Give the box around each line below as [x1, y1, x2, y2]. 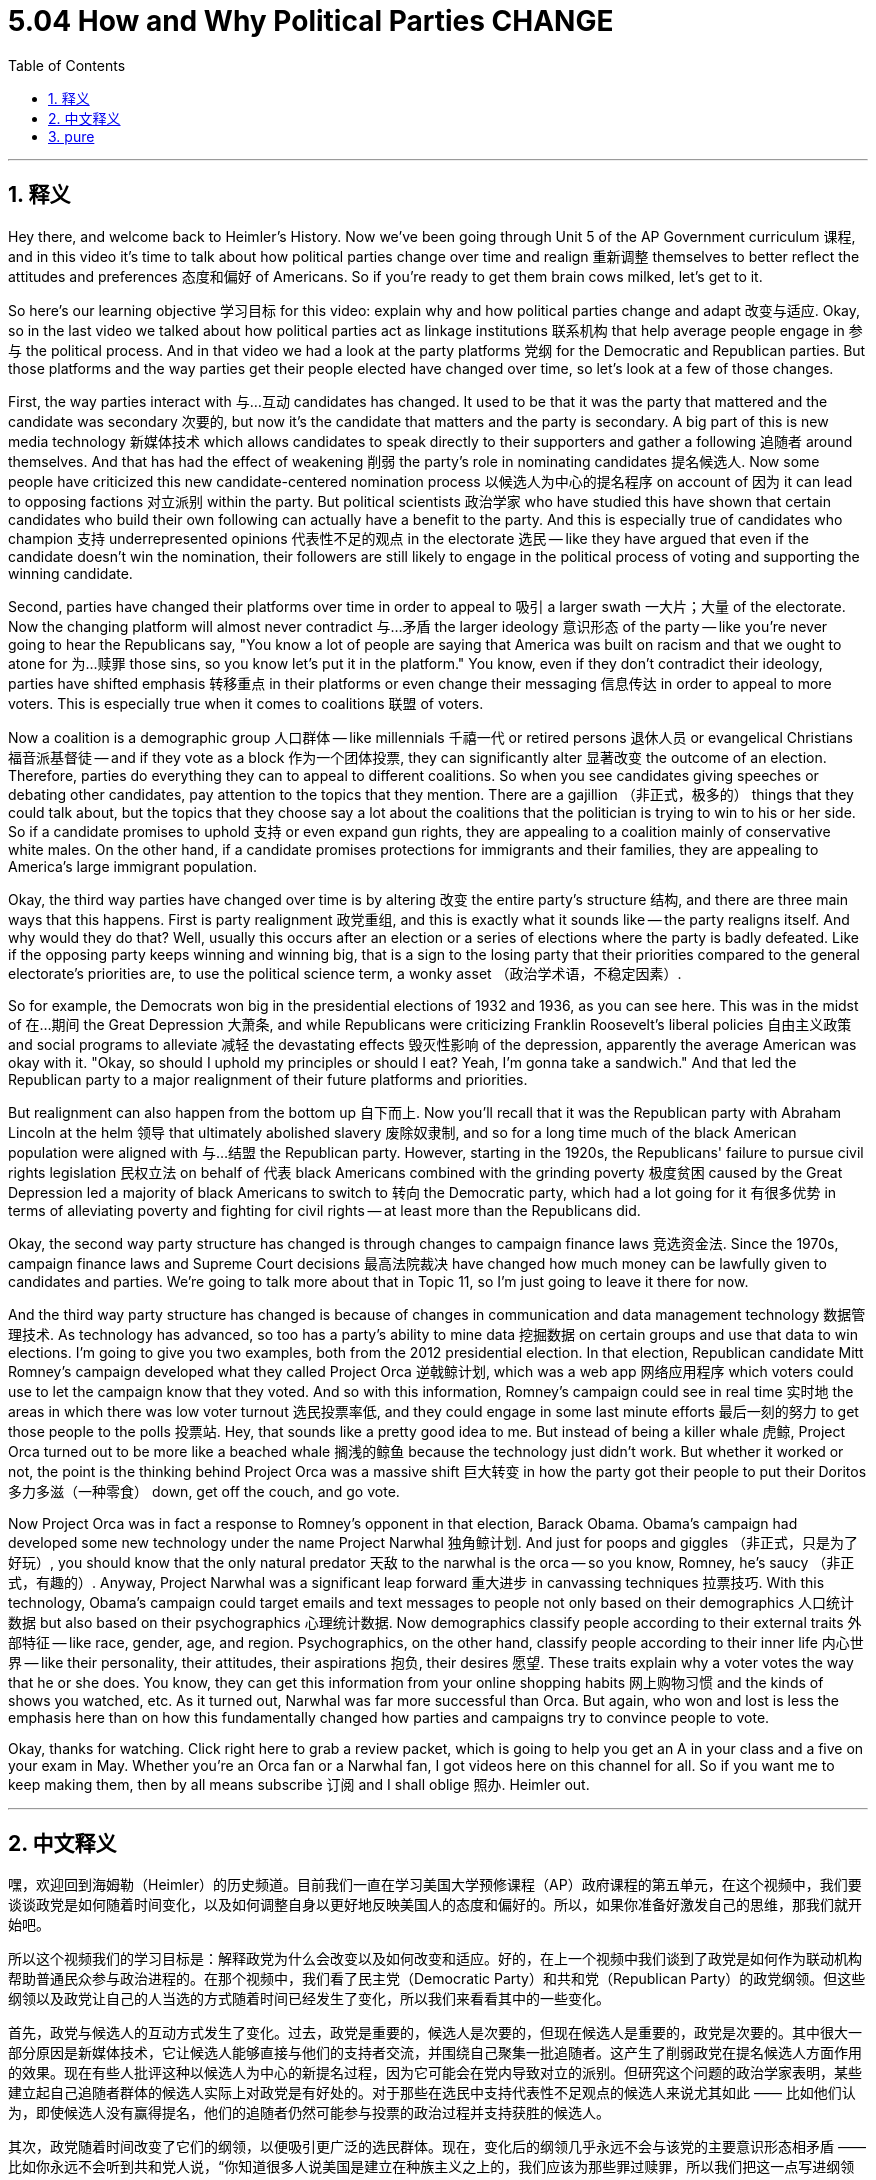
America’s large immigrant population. [8, 857, 258, 875]
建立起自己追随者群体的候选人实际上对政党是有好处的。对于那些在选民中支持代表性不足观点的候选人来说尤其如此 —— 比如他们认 [8, 2084, 856, 2102]
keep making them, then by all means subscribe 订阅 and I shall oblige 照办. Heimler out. [8, 1775, 590, 1793]
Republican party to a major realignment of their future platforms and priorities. [8, 1070, 528, 1088]
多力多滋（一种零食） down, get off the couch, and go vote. [8, 1482, 400, 1500]
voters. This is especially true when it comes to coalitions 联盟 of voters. [8, 694, 484, 712]
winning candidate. [8, 564, 133, 582]
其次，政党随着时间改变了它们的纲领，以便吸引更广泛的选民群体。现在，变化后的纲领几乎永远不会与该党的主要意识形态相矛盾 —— [8, 2138, 866, 2156]
